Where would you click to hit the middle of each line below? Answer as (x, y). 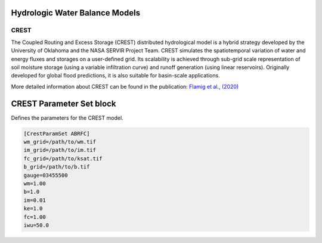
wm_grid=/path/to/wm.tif (60, 142)
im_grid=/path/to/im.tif (60, 150)
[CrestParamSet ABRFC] (57, 133)
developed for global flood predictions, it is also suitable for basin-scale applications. (115, 76)
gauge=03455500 (46, 175)
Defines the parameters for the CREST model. (67, 118)
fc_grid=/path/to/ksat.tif (63, 158)
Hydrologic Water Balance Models (75, 13)
